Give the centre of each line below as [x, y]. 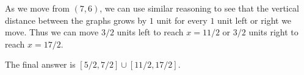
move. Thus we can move [52, 32]
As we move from [37, 8]
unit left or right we [255, 20]
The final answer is [40, 64]
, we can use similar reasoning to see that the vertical [199, 8]
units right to [273, 32]
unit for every [182, 20]
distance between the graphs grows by [76, 20]
